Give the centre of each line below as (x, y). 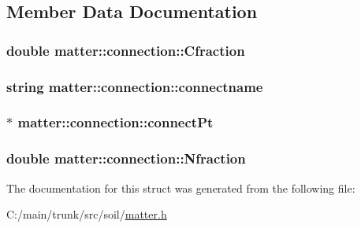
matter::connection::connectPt (115, 122)
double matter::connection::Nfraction (126, 158)
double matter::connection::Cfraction (126, 50)
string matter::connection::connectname (135, 86)
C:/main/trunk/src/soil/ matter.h (87, 214)
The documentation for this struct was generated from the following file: (181, 188)
